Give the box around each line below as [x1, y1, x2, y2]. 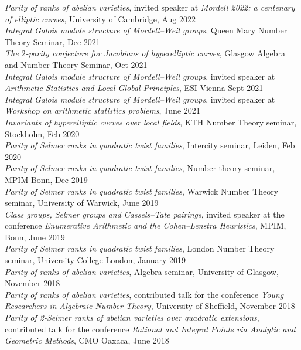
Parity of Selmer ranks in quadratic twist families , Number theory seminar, [5, 162, 275, 174]
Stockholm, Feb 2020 [5, 127, 80, 140]
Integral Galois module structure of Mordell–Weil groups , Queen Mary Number [5, 24, 288, 36]
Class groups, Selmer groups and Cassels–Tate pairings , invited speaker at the [5, 208, 285, 220]
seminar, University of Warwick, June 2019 [5, 196, 159, 209]
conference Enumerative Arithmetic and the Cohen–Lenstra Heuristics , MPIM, [5, 219, 286, 232]
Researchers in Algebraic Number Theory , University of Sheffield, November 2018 [5, 300, 295, 312]
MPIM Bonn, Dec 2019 [5, 173, 88, 185]
